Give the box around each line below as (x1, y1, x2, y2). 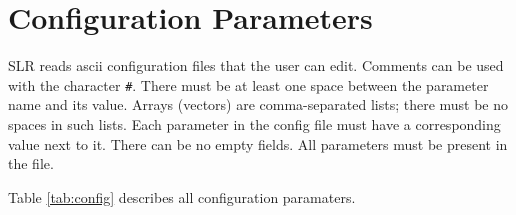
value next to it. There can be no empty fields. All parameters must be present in (8, 133, 508, 154)
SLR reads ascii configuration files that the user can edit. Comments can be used (8, 55, 504, 76)
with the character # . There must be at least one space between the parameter (8, 74, 489, 95)
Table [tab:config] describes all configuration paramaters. (8, 186, 356, 207)
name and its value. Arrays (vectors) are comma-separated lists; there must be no (8, 94, 509, 115)
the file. (8, 153, 54, 174)
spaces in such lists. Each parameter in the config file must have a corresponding (8, 113, 501, 134)
